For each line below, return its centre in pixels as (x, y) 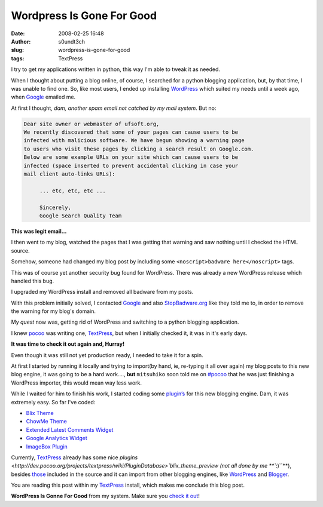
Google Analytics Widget (57, 438)
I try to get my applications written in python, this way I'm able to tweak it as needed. (116, 69)
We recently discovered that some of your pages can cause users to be (131, 132)
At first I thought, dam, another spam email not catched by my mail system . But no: (114, 108)
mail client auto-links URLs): (70, 174)
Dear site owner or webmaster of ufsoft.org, (92, 124)
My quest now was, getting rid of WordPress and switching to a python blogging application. (125, 322)
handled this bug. (33, 281)
